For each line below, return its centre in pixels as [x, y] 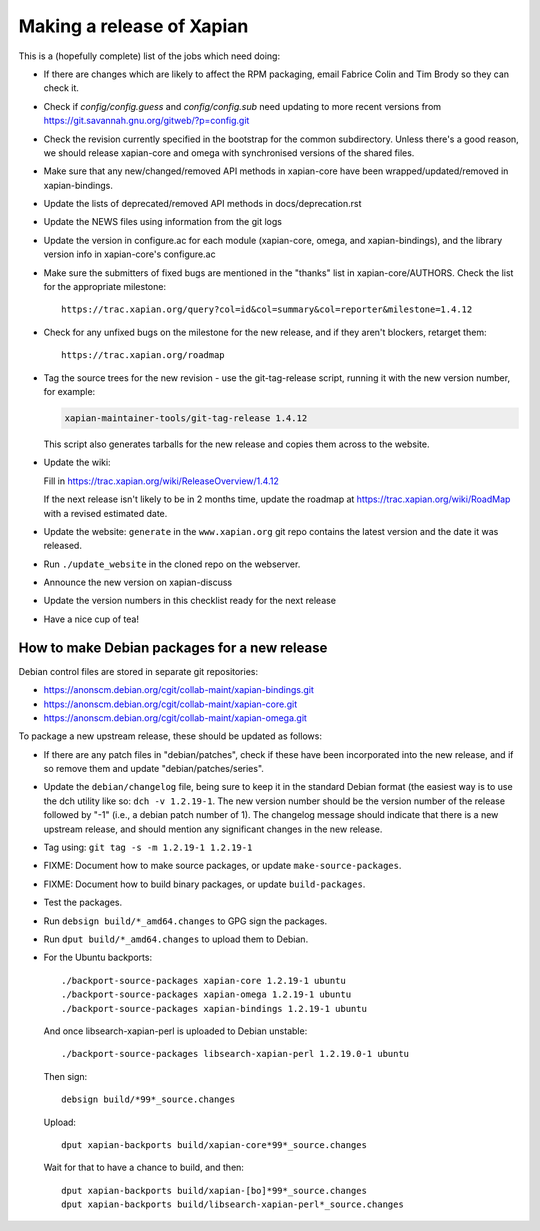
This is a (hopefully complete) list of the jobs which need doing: [149, 56]
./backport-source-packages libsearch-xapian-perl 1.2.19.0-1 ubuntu [235, 1054]
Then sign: [65, 1076]
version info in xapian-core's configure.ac [129, 254]
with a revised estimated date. [105, 513]
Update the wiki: [77, 462]
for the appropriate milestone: [105, 287]
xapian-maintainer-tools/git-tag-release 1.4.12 [186, 418]
